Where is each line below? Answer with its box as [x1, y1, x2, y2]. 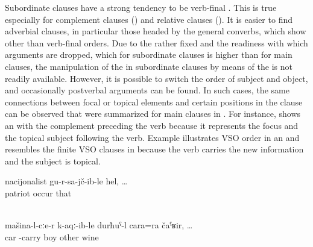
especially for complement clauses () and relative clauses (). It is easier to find [5, 13, 292, 25]
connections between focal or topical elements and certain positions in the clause [5, 95, 303, 108]
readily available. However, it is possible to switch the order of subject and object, [5, 72, 308, 84]
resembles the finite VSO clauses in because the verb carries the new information [5, 143, 304, 155]
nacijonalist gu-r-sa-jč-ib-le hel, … [5, 175, 128, 187]
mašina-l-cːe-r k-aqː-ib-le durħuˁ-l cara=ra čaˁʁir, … [5, 219, 193, 231]
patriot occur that [5, 186, 72, 199]
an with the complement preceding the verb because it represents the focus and [5, 119, 299, 131]
